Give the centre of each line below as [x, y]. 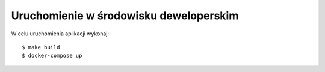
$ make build [41, 47]
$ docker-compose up [52, 56]
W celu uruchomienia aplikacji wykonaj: [60, 34]
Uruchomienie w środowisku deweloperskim [125, 16]
